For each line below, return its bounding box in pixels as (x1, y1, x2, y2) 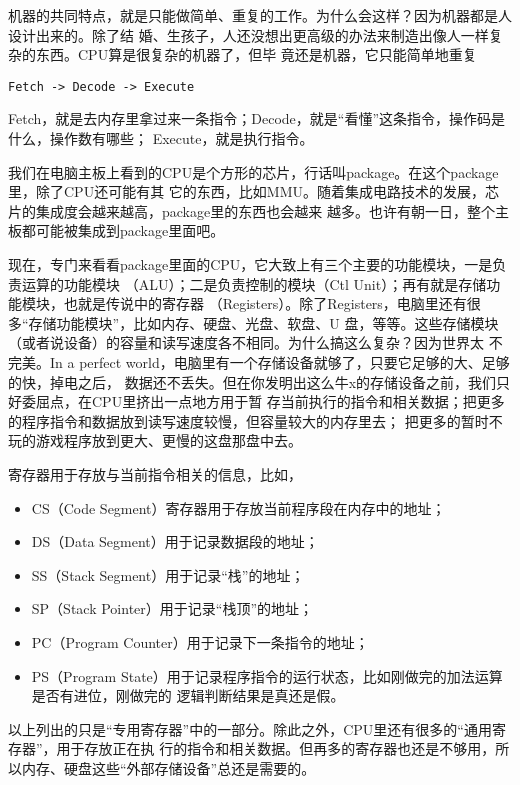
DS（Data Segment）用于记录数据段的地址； (31, 531, 319, 552)
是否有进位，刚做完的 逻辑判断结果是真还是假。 (31, 685, 345, 706)
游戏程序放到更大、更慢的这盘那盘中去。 (35, 430, 302, 451)
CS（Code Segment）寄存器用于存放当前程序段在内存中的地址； (31, 497, 446, 518)
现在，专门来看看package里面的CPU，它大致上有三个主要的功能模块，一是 (8, 254, 493, 274)
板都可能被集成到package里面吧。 (8, 220, 225, 241)
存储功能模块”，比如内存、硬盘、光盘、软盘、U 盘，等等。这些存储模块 (28, 312, 499, 333)
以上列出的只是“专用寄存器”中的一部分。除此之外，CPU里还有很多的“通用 (8, 718, 492, 739)
